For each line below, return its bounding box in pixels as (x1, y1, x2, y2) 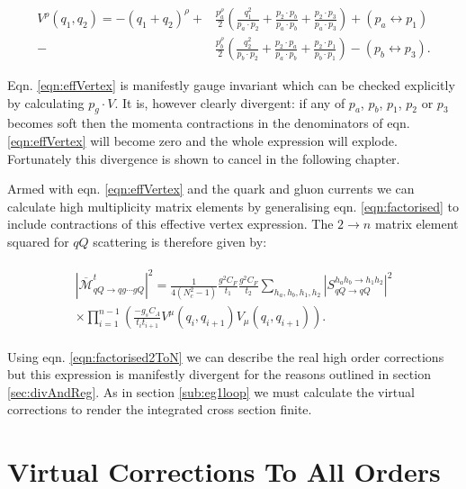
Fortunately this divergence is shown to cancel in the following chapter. (7, 149, 400, 168)
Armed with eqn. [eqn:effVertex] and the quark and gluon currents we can (7, 179, 415, 198)
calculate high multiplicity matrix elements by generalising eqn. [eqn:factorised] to (7, 196, 460, 215)
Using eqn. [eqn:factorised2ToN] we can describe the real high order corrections (7, 347, 444, 366)
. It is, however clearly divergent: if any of (114, 93, 345, 112)
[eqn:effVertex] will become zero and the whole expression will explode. (7, 131, 398, 150)
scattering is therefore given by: (93, 232, 267, 251)
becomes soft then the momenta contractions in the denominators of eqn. (7, 113, 410, 132)
